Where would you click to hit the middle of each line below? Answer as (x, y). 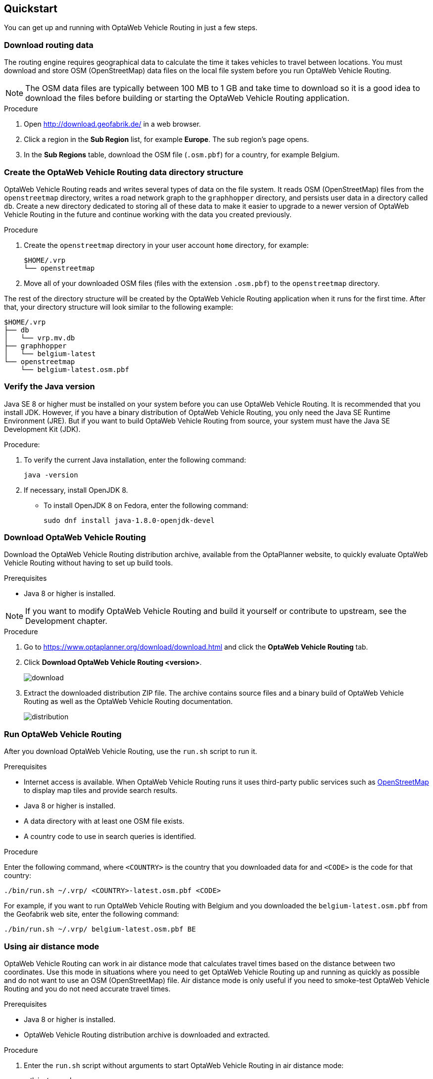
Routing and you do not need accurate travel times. (87, 988)
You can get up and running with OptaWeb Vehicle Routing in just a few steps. (131, 28)
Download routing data (49, 45)
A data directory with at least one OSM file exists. (104, 821)
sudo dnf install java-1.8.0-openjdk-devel (129, 520)
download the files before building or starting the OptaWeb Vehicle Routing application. (188, 98)
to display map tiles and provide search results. (101, 791)
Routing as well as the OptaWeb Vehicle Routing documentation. (128, 702)
